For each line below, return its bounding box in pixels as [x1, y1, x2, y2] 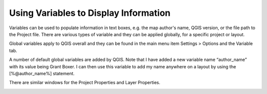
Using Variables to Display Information [9, 7, 171, 18]
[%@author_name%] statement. [9, 70, 75, 76]
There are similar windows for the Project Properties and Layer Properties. [9, 80, 161, 86]
